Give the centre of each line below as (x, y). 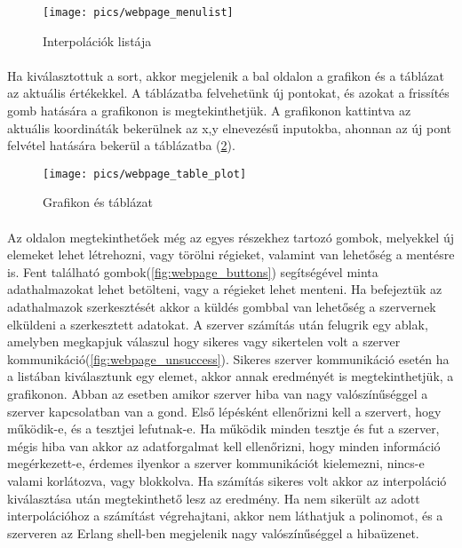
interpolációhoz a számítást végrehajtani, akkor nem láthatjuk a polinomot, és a (225, 516)
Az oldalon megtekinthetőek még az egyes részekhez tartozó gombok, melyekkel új (231, 237)
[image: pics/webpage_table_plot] (145, 174)
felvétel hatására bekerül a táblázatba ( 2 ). (121, 145)
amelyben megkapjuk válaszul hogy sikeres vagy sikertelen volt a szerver (204, 342)
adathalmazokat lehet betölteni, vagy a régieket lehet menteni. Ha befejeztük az (225, 289)
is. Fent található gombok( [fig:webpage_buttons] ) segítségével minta (193, 271)
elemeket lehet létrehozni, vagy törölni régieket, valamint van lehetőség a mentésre (231, 254)
